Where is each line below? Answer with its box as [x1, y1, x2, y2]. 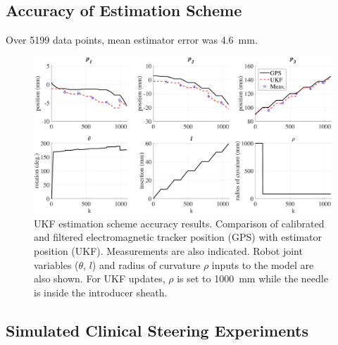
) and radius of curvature [92, 257, 201, 272]
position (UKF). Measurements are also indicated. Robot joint [34, 243, 303, 258]
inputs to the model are [211, 257, 314, 272]
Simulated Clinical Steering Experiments [6, 319, 308, 341]
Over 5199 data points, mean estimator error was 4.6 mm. [6, 32, 258, 47]
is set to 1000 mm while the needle [177, 271, 328, 286]
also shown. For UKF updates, [34, 271, 165, 286]
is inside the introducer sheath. [34, 284, 168, 299]
